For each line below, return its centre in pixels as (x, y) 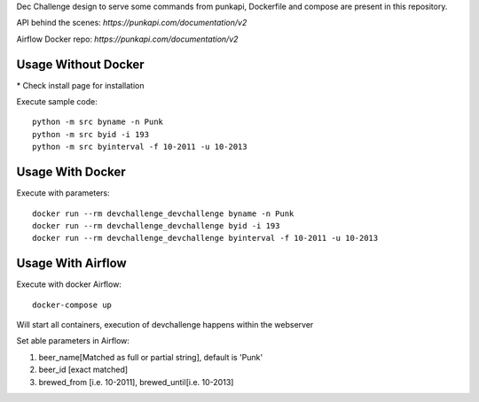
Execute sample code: (57, 102)
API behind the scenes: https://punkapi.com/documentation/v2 (132, 23)
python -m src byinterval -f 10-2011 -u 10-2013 (140, 147)
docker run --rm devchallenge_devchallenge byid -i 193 (156, 225)
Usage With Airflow (72, 263)
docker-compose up (72, 305)
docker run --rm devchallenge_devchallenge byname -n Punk (163, 213)
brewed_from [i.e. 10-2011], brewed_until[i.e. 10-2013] (136, 382)
